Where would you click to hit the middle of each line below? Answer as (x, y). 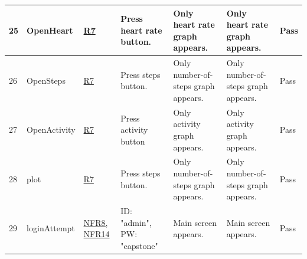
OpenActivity (51, 129)
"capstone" (139, 245)
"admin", (136, 222)
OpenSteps (46, 80)
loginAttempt (51, 228)
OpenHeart (50, 30)
